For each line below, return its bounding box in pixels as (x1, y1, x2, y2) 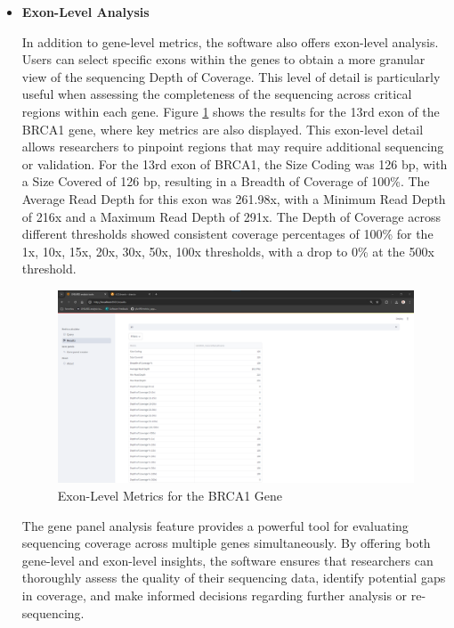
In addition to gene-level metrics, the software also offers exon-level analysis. (21, 32, 439, 51)
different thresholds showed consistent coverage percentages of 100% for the (21, 224, 434, 243)
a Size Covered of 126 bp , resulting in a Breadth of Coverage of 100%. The (21, 172, 430, 191)
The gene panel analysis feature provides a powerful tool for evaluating (21, 516, 409, 534)
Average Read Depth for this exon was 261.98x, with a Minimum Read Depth (21, 189, 446, 208)
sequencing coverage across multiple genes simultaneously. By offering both (21, 534, 431, 552)
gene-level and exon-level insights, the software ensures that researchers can (21, 551, 434, 569)
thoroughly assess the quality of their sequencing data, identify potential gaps (21, 568, 446, 587)
